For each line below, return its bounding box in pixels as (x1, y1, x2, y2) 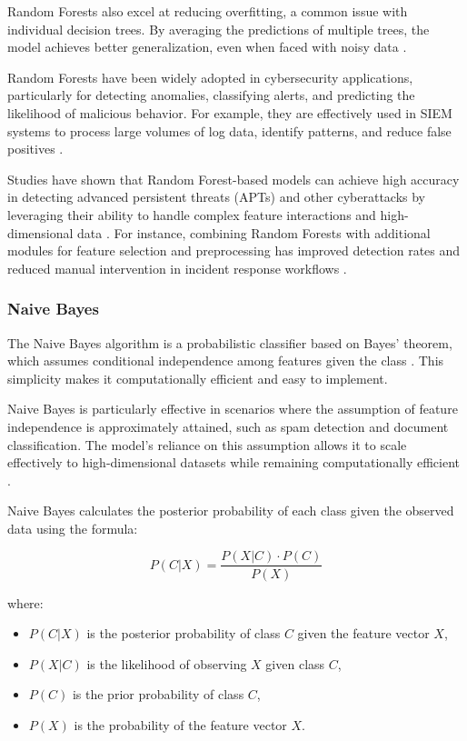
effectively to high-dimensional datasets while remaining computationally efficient (7, 453, 461, 472)
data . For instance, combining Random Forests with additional (77, 223, 431, 242)
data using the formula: (7, 518, 138, 537)
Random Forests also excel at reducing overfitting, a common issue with (7, 2, 408, 20)
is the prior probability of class (72, 685, 244, 704)
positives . (7, 139, 64, 158)
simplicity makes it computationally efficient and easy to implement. (7, 368, 388, 387)
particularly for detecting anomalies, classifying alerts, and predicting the (7, 85, 415, 105)
